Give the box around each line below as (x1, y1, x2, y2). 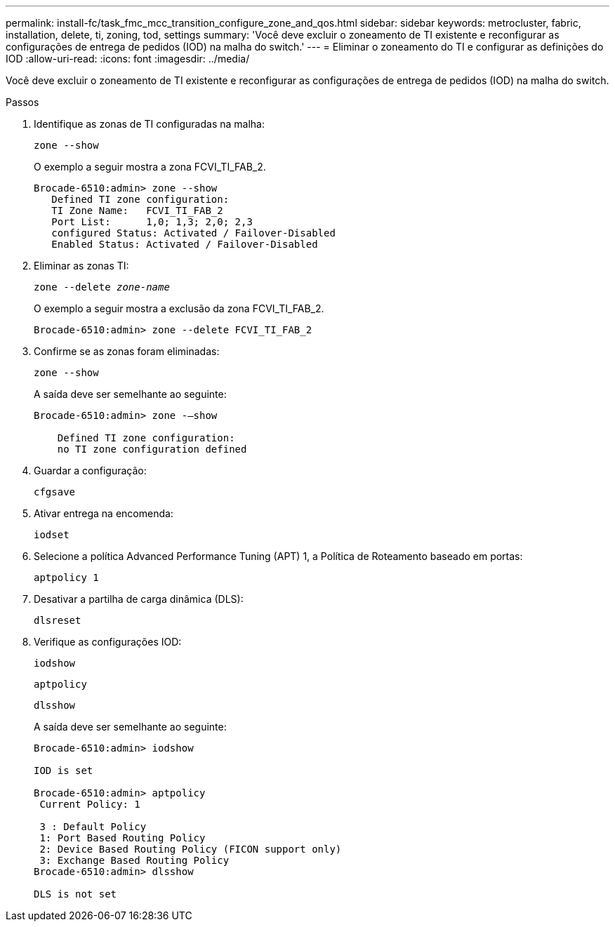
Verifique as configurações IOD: (34, 636, 182, 648)
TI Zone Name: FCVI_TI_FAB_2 (51, 205, 223, 216)
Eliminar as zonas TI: (34, 260, 129, 272)
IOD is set (34, 765, 93, 776)
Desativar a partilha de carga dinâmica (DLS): (34, 593, 244, 605)
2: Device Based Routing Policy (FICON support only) (39, 843, 342, 855)
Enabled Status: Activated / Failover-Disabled (51, 239, 318, 250)
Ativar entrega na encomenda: (34, 507, 173, 519)
